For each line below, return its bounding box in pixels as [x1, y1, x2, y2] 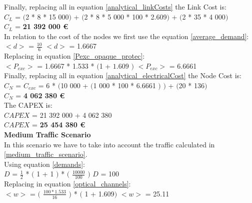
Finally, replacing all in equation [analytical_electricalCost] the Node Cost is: [4, 70, 241, 81]
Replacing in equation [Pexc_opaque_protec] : [4, 51, 145, 61]
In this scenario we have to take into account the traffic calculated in [4, 139, 215, 149]
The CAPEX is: [4, 100, 52, 110]
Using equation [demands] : [4, 158, 85, 169]
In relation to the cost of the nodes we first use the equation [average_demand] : [4, 31, 249, 41]
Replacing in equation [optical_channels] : [4, 178, 131, 189]
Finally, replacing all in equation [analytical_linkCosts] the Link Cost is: [4, 2, 226, 12]
